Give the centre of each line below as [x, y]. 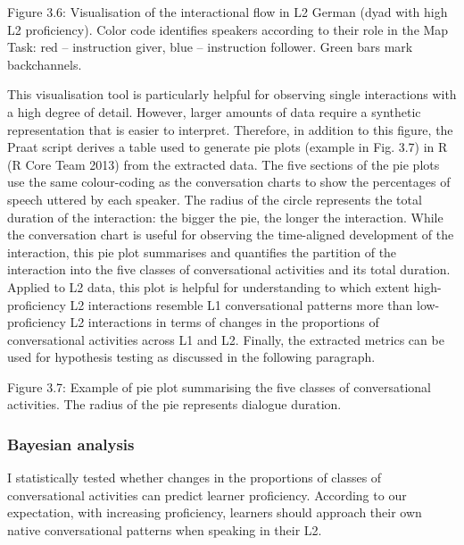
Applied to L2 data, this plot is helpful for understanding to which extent [208, 286]
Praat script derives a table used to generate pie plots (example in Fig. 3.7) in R [228, 147]
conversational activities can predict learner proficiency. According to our [207, 495]
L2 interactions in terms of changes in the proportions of [224, 322]
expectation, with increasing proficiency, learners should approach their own [215, 512]
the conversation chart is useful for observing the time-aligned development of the [231, 235]
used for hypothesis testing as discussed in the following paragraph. [191, 357]
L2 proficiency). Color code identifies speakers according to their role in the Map [228, 29]
